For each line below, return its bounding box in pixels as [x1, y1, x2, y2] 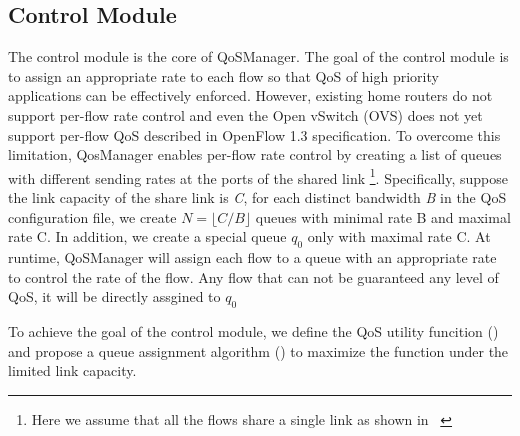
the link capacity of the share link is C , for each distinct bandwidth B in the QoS [8, 187, 507, 208]
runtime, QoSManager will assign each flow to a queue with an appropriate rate [8, 247, 497, 267]
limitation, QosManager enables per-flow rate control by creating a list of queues [8, 144, 502, 165]
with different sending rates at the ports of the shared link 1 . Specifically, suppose [8, 164, 508, 188]
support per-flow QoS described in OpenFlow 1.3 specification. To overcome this [8, 124, 501, 145]
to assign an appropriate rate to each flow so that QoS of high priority [8, 65, 439, 86]
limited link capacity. [8, 360, 137, 381]
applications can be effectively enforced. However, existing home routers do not [8, 85, 493, 106]
